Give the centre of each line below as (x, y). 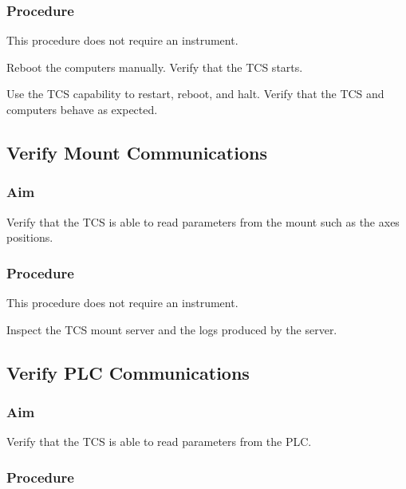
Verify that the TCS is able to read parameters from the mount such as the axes (203, 221)
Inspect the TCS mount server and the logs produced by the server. (172, 329)
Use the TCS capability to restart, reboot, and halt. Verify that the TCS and (195, 94)
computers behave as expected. (82, 109)
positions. (30, 237)
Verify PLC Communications (128, 372)
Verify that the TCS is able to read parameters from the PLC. (159, 442)
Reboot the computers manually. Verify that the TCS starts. (155, 67)
